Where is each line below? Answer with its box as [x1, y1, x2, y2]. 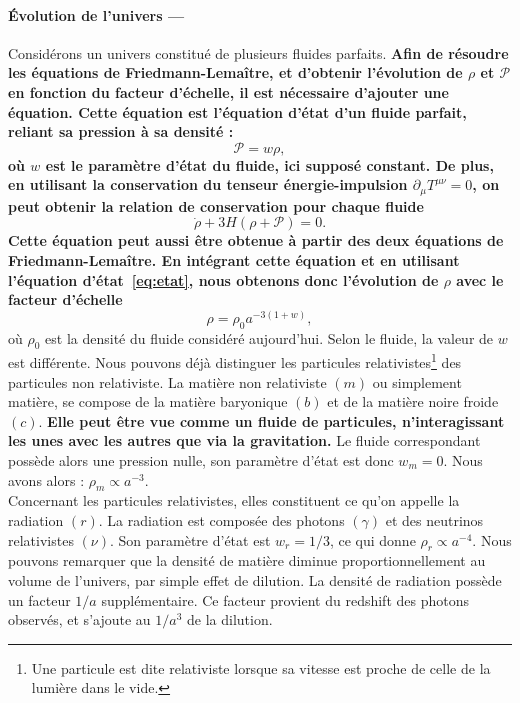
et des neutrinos [385, 510, 484, 530]
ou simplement [372, 371, 462, 392]
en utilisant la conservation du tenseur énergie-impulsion [8, 174, 408, 195]
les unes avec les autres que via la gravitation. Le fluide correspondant [8, 430, 481, 451]
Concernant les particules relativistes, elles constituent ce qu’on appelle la [8, 490, 460, 511]
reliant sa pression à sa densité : [8, 121, 234, 142]
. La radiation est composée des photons [98, 510, 345, 530]
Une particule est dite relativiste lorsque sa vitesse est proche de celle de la [31, 657, 491, 678]
